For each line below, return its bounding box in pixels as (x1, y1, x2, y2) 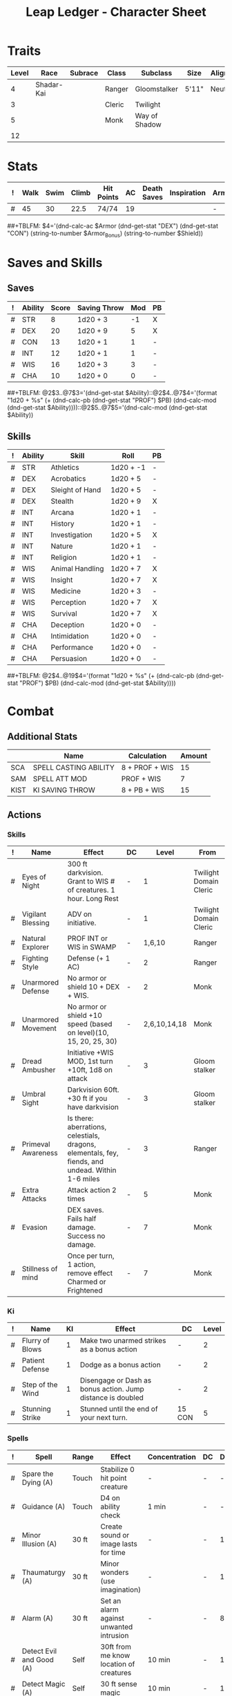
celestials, (67, 1131, 100, 1140)
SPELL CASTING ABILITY (32, 763, 115, 772)
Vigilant (21, 909, 47, 919)
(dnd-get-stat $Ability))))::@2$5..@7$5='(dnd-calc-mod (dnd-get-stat (7, 403, 208, 412)
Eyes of (21, 873, 47, 882)
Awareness (21, 1148, 58, 1158)
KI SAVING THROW (32, 785, 95, 795)
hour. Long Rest (67, 894, 119, 904)
